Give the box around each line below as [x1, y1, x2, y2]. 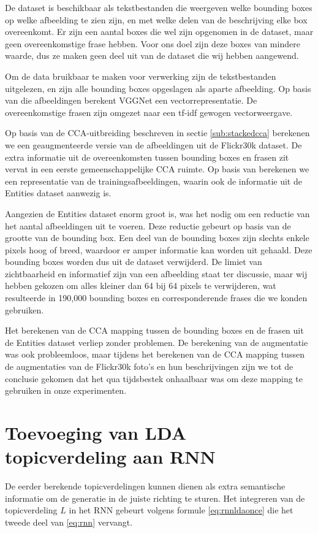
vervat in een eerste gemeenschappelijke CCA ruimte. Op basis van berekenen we [5, 163, 309, 175]
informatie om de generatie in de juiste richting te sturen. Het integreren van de [5, 491, 305, 504]
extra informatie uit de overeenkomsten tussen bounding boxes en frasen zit [5, 150, 289, 163]
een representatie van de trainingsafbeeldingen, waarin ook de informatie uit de [5, 174, 302, 187]
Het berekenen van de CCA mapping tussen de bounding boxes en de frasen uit [5, 324, 304, 337]
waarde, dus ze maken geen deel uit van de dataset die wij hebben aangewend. [5, 49, 299, 62]
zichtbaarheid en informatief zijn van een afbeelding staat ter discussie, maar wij [5, 267, 308, 280]
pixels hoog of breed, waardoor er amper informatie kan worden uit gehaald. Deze [5, 243, 312, 256]
